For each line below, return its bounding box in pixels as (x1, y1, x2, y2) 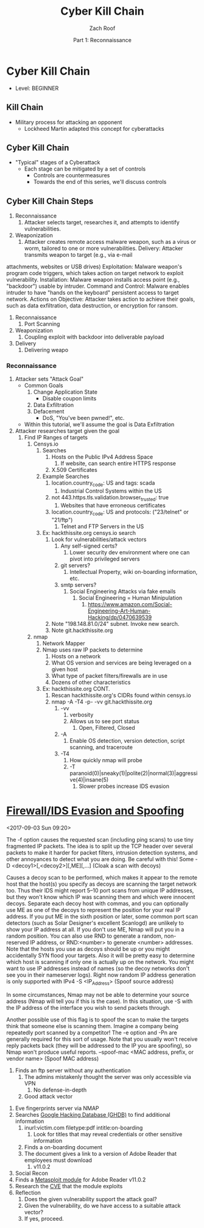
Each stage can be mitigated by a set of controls (24, 165, 146, 172)
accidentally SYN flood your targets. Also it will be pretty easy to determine (6, 952, 195, 959)
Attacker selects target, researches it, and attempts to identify (24, 219, 180, 226)
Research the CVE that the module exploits (15, 1182, 123, 1189)
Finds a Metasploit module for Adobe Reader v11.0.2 (15, 1175, 146, 1183)
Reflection (15, 1189, 41, 1196)
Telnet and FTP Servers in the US (60, 523, 144, 530)
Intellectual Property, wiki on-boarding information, (69, 568, 198, 575)
